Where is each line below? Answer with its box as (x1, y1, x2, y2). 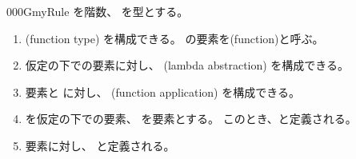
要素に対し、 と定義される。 (25, 137, 175, 153)
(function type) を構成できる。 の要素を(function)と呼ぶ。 (25, 30, 324, 46)
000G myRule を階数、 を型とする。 (6, 3, 189, 19)
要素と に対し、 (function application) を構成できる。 (25, 83, 300, 100)
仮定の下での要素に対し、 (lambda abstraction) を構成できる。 (25, 57, 350, 74)
